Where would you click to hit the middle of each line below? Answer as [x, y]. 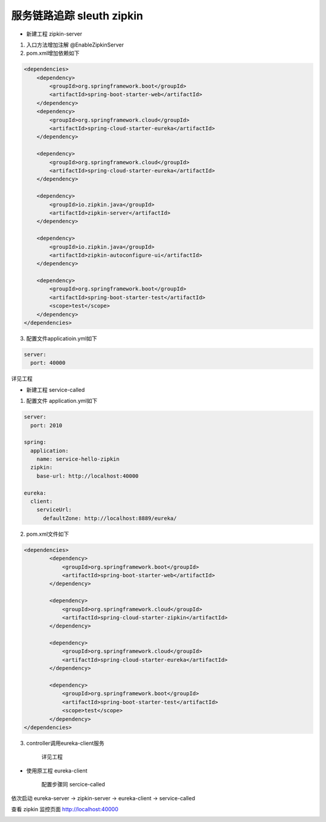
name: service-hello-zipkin [78, 459]
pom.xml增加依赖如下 [53, 53]
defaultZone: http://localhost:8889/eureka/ [110, 518]
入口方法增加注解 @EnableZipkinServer [75, 45]
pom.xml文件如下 [48, 534]
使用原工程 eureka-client [57, 771]
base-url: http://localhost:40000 [88, 476]
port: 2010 [46, 425]
